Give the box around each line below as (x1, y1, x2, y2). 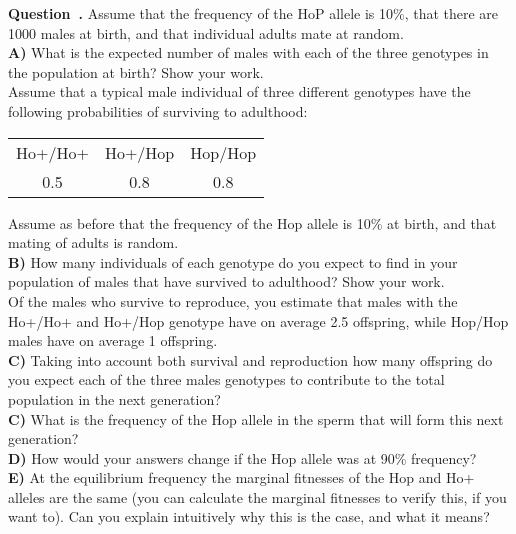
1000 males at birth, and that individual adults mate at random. (8, 22, 404, 43)
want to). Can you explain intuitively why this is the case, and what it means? (8, 506, 490, 527)
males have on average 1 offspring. (8, 330, 218, 351)
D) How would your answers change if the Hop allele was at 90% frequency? (8, 447, 477, 468)
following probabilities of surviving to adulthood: (8, 100, 308, 121)
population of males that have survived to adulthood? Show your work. (8, 271, 445, 292)
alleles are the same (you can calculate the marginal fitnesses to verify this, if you (8, 486, 507, 507)
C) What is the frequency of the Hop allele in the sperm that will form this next (8, 408, 504, 429)
